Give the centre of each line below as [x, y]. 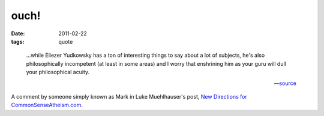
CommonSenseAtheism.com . [47, 105]
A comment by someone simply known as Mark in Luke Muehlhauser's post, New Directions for [129, 96]
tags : [18, 41]
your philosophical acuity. [58, 72]
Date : [18, 33]
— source [285, 83]
